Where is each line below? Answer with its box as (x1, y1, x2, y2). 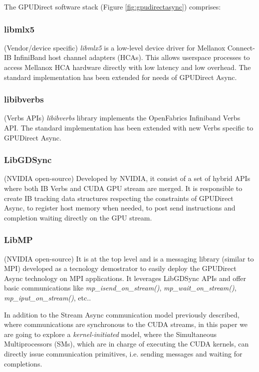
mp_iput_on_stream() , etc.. (4, 292, 91, 302)
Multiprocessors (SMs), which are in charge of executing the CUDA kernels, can (4, 338, 249, 349)
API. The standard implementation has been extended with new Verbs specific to (4, 122, 254, 132)
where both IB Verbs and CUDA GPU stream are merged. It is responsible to (4, 183, 243, 193)
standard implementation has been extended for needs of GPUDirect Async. (4, 71, 237, 82)
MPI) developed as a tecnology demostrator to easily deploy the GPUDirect (4, 263, 237, 273)
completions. (4, 358, 42, 368)
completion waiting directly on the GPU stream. (4, 212, 152, 222)
